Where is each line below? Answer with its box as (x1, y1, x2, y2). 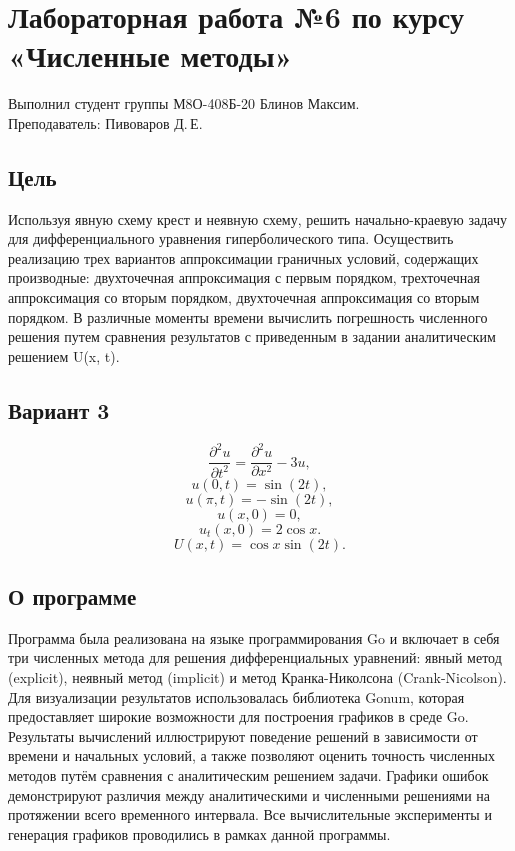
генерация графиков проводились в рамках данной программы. (8, 823, 391, 844)
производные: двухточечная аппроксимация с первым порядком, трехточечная (8, 267, 480, 288)
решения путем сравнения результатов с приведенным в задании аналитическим (8, 326, 496, 347)
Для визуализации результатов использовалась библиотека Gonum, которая (8, 686, 465, 707)
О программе (8, 580, 137, 611)
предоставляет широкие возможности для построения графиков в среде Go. (8, 706, 469, 727)
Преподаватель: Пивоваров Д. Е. (8, 112, 203, 133)
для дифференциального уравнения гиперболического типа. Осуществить (8, 228, 454, 249)
